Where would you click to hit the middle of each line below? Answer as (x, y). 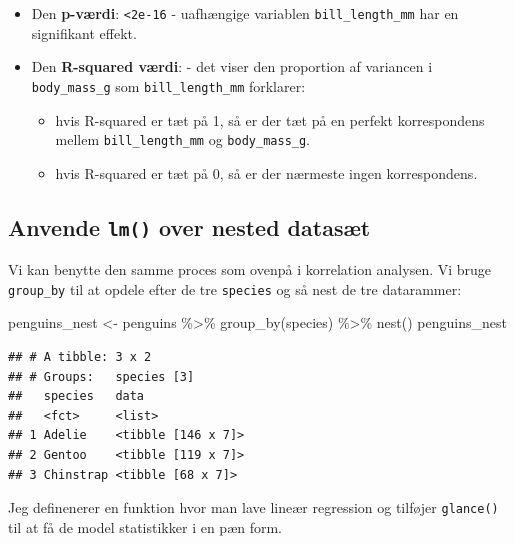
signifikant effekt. (84, 32)
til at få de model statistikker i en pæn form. (145, 526)
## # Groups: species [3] (101, 376)
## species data (76, 396)
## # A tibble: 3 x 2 (80, 356)
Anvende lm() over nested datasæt (189, 226)
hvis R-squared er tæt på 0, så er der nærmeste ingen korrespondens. (266, 172)
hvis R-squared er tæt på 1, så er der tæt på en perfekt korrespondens (270, 119)
